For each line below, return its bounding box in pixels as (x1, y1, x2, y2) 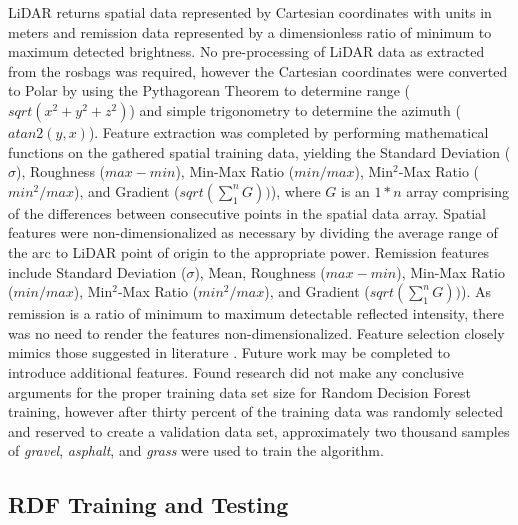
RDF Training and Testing (8, 489, 289, 520)
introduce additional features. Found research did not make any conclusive (8, 361, 464, 382)
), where (270, 180, 321, 201)
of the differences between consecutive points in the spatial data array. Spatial (8, 202, 486, 223)
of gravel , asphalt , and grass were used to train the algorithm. (8, 440, 384, 461)
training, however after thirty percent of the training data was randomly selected (8, 401, 504, 422)
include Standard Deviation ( (8, 261, 187, 282)
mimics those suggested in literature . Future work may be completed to (8, 342, 451, 363)
